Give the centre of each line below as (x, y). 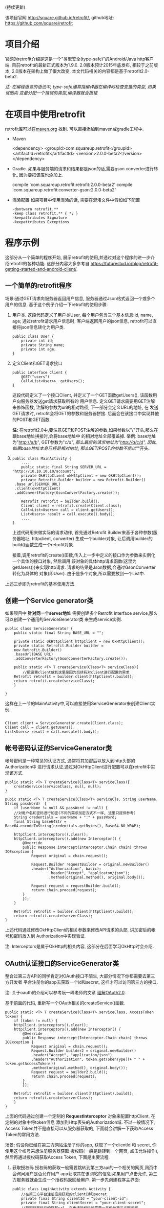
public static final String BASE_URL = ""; (59, 633)
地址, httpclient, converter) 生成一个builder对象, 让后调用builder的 (87, 538)
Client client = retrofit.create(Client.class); (72, 506)
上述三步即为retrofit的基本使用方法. (40, 583)
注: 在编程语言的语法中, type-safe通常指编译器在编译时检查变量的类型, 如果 (81, 87)
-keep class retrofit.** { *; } (45, 213)
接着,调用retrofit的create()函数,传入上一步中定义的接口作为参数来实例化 (84, 555)
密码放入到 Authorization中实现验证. (50, 936)
